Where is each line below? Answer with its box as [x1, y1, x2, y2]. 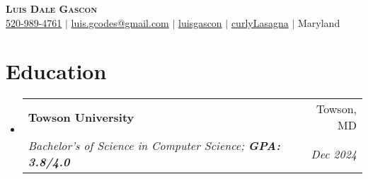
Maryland [297, 15, 340, 30]
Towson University [28, 108, 134, 125]
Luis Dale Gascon [6, 1, 98, 16]
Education [6, 57, 107, 86]
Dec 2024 [311, 145, 357, 162]
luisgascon [178, 15, 222, 30]
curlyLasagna [231, 15, 289, 30]
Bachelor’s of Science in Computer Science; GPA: [28, 137, 280, 154]
